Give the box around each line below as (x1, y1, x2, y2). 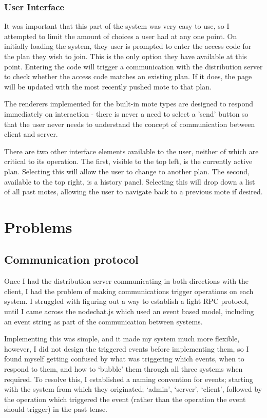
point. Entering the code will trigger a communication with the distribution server (4, 61, 263, 71)
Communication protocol (4, 251, 139, 267)
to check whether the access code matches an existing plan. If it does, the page (4, 71, 252, 82)
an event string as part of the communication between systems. (4, 316, 203, 326)
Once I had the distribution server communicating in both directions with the (4, 276, 249, 286)
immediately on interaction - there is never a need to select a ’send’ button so (4, 108, 249, 119)
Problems (4, 216, 72, 237)
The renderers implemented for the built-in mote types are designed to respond (4, 98, 254, 109)
